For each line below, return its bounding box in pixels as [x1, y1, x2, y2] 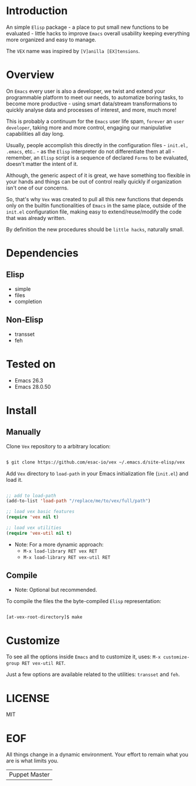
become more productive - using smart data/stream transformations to [6, 100, 177, 107]
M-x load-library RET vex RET [23, 548, 98, 554]
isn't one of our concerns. [6, 184, 69, 191]
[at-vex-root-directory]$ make [6, 614, 83, 620]
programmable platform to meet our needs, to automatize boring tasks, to [6, 94, 184, 101]
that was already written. [6, 214, 66, 221]
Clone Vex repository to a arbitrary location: [6, 442, 111, 449]
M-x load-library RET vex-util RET [23, 554, 110, 560]
